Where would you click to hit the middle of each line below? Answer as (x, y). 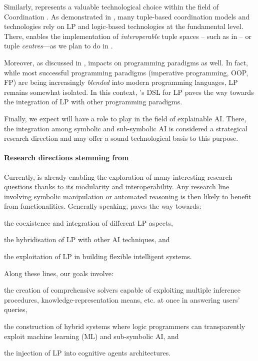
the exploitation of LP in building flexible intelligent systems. (98, 256)
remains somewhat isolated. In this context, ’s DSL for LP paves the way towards (129, 92)
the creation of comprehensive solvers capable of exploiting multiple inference (122, 290)
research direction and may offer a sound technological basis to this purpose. (121, 138)
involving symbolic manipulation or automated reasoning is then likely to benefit (128, 196)
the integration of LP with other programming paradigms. (93, 102)
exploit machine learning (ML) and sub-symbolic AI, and (91, 336)
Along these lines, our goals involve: (59, 273)
